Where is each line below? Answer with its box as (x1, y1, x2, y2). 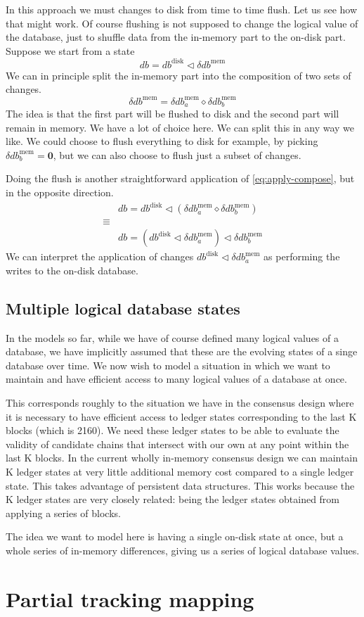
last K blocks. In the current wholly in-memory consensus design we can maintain (6, 450, 358, 465)
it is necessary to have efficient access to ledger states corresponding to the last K (6, 409, 357, 424)
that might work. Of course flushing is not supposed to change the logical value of (6, 15, 358, 30)
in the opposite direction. (6, 184, 114, 199)
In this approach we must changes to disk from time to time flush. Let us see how (6, 2, 358, 16)
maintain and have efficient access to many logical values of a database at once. (6, 371, 347, 386)
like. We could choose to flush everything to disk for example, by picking (6, 134, 318, 148)
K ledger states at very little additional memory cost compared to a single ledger (6, 464, 354, 478)
